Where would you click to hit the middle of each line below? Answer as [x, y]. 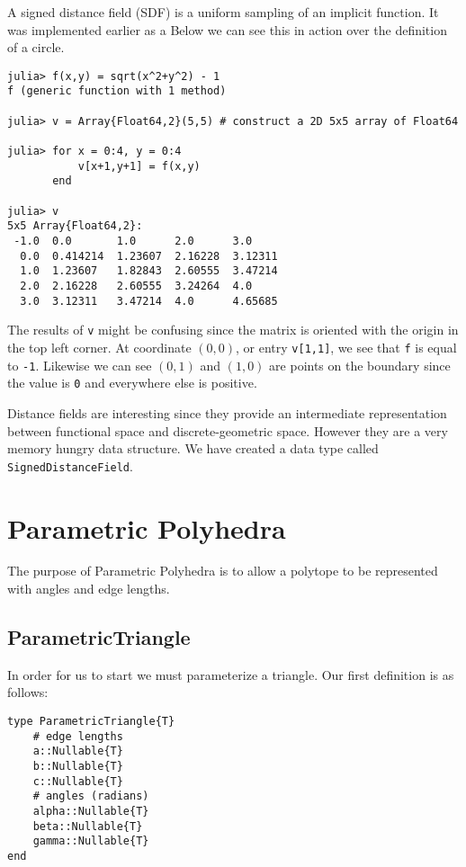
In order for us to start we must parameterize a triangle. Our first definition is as [231, 674]
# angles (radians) [91, 796]
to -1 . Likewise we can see [80, 365]
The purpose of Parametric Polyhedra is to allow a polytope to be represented [223, 571]
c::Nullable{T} [78, 781]
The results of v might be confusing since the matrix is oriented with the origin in [233, 330]
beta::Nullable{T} [88, 826]
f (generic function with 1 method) [117, 91]
